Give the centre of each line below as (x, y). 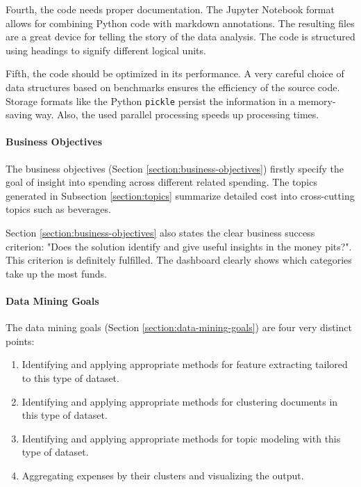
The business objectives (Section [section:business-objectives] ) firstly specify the (175, 168)
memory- (317, 101)
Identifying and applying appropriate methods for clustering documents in (180, 401)
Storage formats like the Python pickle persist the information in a (150, 101)
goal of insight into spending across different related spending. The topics (161, 182)
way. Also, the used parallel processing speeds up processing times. (177, 114)
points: (20, 341)
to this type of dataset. (70, 377)
